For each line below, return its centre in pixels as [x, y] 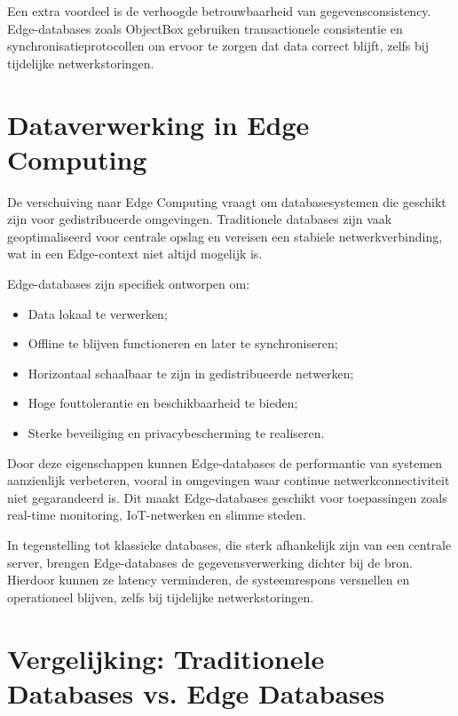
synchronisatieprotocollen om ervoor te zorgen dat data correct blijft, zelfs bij [218, 46]
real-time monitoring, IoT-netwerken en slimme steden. [157, 515]
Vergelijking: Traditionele [166, 658]
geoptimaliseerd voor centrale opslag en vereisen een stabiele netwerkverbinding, [225, 236]
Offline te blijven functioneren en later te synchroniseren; [183, 343]
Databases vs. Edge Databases [196, 692]
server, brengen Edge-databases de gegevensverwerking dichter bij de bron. [210, 562]
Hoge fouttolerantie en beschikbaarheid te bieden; [163, 403]
